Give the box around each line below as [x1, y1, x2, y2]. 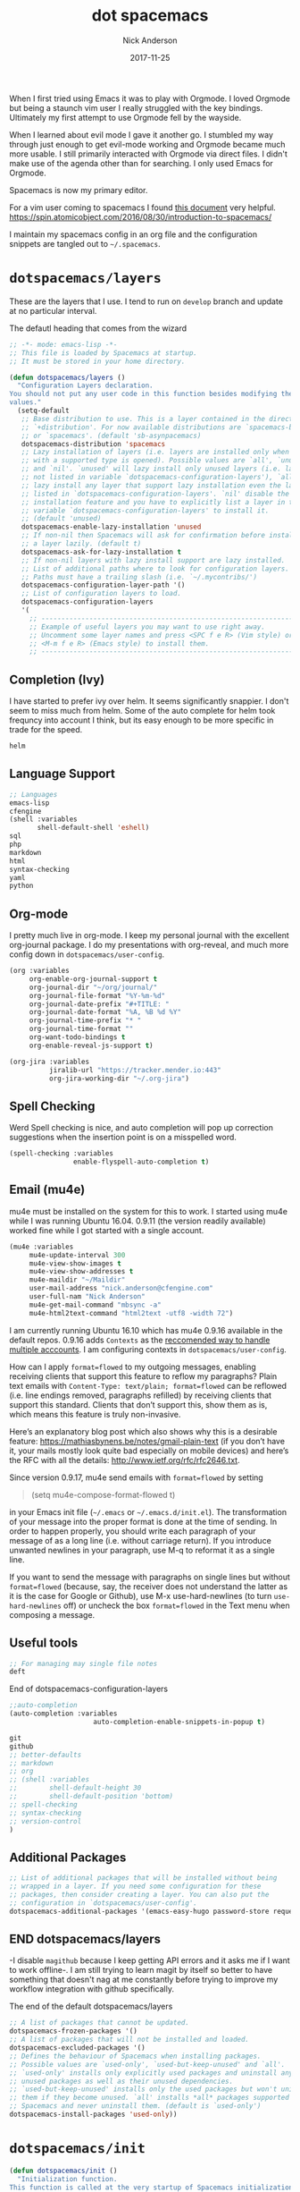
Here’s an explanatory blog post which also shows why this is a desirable [9, 1426, 278, 1436]
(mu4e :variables [9, 1242, 74, 1251]
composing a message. [9, 1609, 96, 1620]
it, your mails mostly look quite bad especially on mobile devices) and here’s [9, 1445, 289, 1456]
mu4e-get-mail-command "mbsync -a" [29, 1300, 162, 1309]
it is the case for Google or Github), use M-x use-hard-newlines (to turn [9, 1590, 272, 1601]
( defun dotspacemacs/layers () [9, 373, 126, 382]
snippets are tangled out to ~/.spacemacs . [9, 238, 161, 249]
